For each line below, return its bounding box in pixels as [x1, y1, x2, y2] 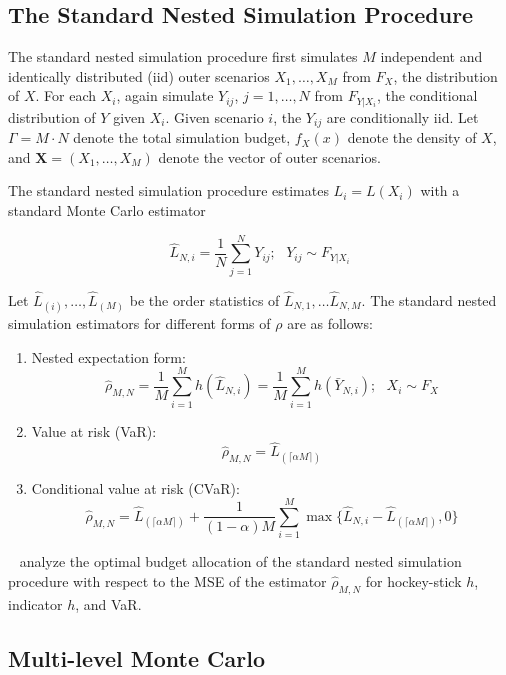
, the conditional [376, 85, 478, 106]
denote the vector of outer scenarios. [158, 146, 381, 167]
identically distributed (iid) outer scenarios [8, 65, 270, 86]
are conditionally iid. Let [326, 106, 479, 127]
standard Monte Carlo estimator [8, 200, 206, 221]
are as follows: [287, 313, 373, 334]
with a [420, 180, 460, 201]
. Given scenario [165, 106, 264, 127]
